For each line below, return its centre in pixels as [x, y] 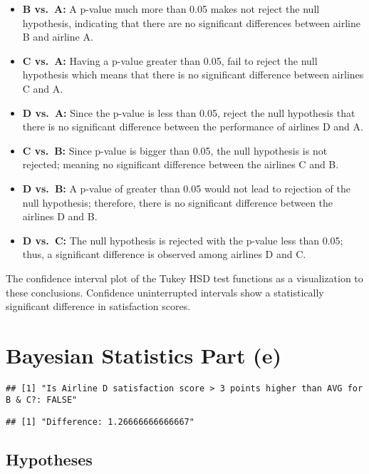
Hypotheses [49, 459]
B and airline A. [58, 37]
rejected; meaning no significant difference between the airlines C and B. [181, 164]
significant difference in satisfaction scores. [98, 306]
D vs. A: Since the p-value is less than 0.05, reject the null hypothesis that [189, 112]
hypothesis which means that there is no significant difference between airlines [193, 74]
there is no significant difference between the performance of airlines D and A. [193, 127]
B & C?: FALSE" [42, 400]
